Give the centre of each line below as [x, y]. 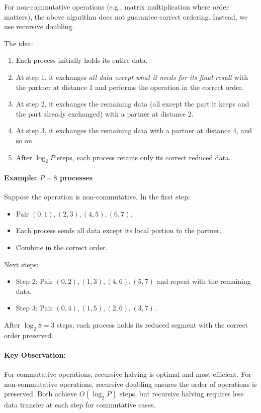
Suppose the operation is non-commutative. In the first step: [97, 197]
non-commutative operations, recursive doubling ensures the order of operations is [130, 384]
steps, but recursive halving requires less [182, 394]
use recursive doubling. [39, 26]
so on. [25, 140]
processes [76, 177]
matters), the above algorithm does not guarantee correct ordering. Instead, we [126, 16]
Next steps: [21, 264]
